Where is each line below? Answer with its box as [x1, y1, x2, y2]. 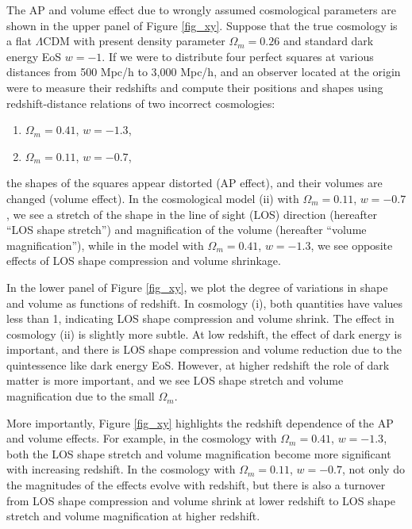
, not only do [341, 461, 405, 477]
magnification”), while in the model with [6, 236, 204, 253]
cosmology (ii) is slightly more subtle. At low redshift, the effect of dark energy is [6, 325, 402, 342]
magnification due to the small [6, 388, 155, 404]
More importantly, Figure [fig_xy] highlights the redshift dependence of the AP [6, 414, 394, 431]
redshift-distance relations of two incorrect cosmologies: [6, 94, 275, 111]
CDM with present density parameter [43, 33, 225, 49]
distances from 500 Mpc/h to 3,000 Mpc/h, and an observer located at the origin [6, 63, 401, 80]
